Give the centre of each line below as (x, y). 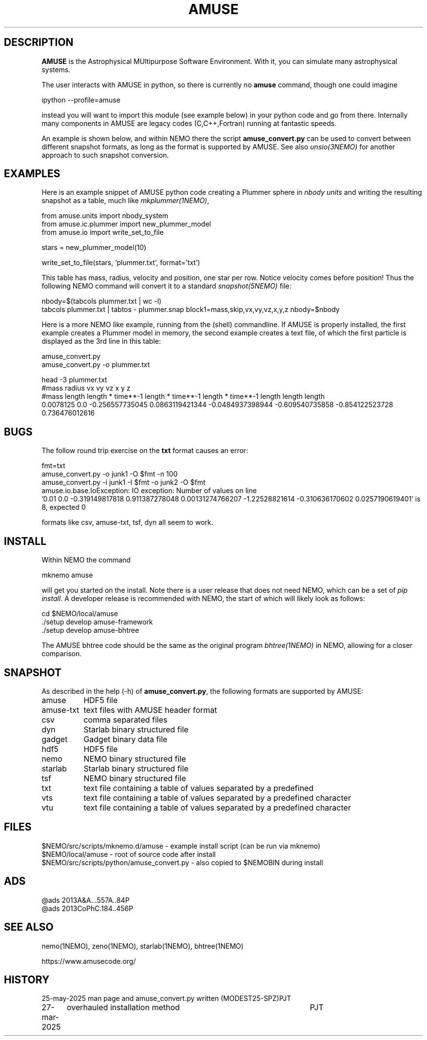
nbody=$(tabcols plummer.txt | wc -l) (102, 301)
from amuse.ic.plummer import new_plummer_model (126, 224)
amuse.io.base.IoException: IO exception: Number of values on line (149, 491)
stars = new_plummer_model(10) (94, 248)
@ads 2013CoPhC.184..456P (87, 908)
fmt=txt (53, 466)
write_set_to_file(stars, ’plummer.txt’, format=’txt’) (121, 263)
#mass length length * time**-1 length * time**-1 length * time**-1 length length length (183, 396)
